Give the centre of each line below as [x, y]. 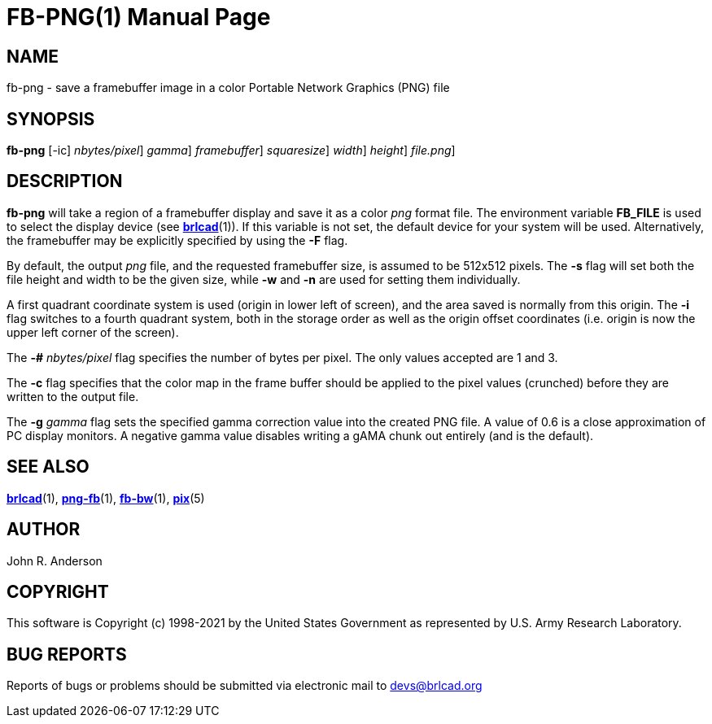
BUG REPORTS [67, 654]
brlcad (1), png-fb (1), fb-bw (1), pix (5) [106, 498]
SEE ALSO [48, 467]
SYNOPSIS [51, 119]
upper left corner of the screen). [93, 332]
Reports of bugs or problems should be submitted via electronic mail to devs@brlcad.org [245, 686]
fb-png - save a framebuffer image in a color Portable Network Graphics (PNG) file [228, 88]
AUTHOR [44, 530]
